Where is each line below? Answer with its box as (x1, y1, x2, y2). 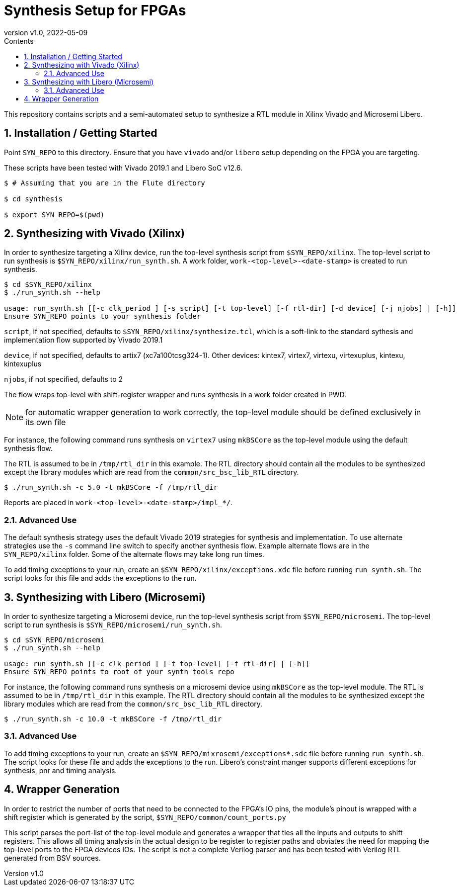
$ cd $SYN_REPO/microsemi (4, 636, 105, 644)
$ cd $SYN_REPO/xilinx (4, 280, 92, 289)
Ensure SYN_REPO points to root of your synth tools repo (4, 668, 234, 676)
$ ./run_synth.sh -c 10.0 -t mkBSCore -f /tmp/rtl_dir (4, 715, 222, 723)
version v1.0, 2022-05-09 (4, 28, 88, 37)
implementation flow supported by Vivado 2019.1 (4, 336, 163, 345)
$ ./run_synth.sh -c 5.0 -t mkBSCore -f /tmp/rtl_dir (4, 483, 218, 492)
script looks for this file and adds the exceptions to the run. (4, 574, 197, 583)
